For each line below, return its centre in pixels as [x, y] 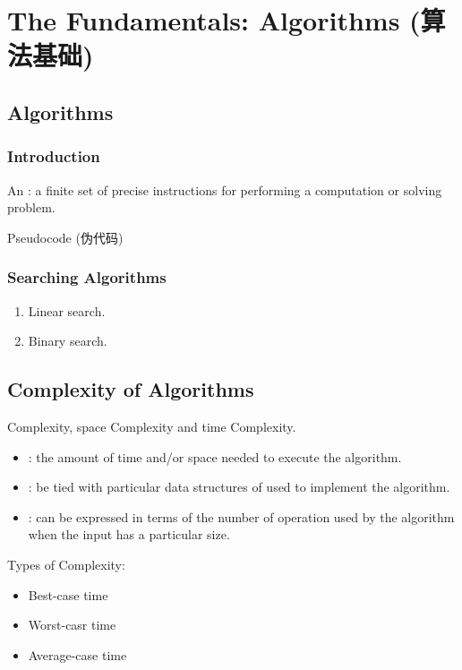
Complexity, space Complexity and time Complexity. [152, 426]
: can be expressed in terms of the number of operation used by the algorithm [241, 516]
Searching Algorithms [87, 277]
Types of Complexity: [66, 564]
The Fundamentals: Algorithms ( [214, 20]
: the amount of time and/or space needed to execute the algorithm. [215, 456]
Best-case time [68, 594]
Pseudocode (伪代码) [65, 237]
